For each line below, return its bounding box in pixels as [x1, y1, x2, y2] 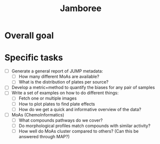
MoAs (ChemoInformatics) [11, 112, 65, 117]
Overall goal [4, 30, 54, 41]
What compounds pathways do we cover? [18, 117, 103, 123]
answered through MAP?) [18, 133, 70, 139]
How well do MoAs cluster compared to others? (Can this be [18, 128, 139, 134]
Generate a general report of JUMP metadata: [11, 68, 103, 74]
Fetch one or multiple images [18, 95, 77, 101]
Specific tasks [4, 52, 63, 63]
